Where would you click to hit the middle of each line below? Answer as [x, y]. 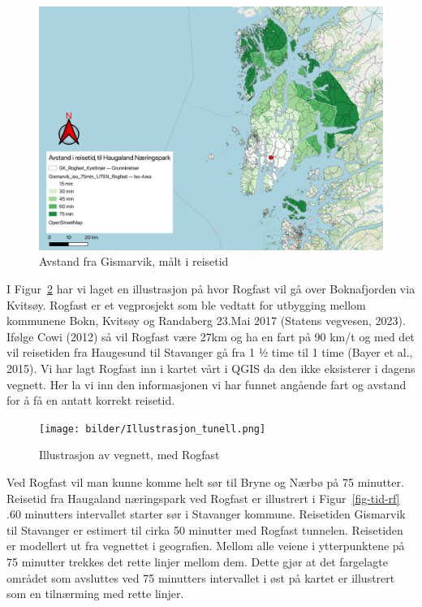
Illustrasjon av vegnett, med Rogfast [129, 455]
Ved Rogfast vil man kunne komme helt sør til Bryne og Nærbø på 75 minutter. [205, 481]
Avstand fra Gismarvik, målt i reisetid [134, 261]
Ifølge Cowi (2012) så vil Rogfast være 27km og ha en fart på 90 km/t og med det [211, 336]
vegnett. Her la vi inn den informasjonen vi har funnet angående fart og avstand [207, 384]
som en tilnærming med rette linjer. [95, 594]
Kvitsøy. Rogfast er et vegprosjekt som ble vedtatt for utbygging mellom [186, 304]
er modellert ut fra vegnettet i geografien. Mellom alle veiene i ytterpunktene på [206, 546]
